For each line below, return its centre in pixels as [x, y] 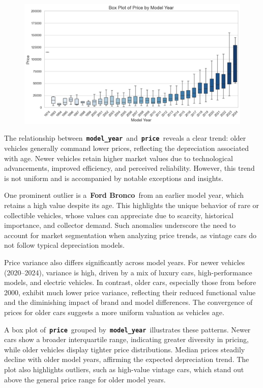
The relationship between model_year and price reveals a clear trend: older [125, 138]
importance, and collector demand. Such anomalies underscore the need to [120, 225]
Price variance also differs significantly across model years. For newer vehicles [125, 262]
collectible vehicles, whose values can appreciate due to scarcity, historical [119, 215]
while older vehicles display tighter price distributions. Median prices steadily [125, 349]
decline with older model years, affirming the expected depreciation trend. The [127, 359]
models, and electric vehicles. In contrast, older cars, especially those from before [130, 282]
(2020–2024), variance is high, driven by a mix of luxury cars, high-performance [128, 272]
